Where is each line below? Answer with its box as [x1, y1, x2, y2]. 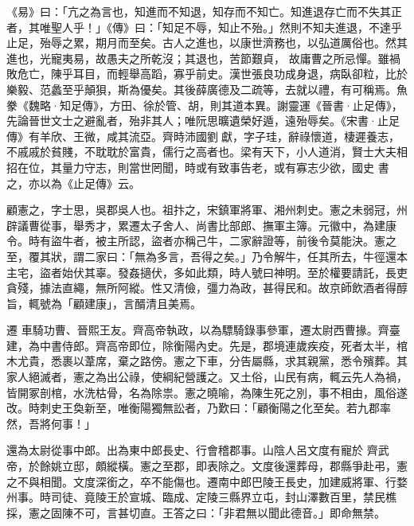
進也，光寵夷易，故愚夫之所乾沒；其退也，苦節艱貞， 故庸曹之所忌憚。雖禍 [6, 49, 400, 66]
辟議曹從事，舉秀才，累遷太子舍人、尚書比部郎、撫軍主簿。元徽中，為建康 [6, 216, 396, 233]
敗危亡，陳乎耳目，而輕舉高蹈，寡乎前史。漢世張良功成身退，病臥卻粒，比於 [6, 65, 408, 82]
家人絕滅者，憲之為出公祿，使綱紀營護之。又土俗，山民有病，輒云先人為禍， [6, 368, 408, 385]
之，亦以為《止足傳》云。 [6, 174, 140, 191]
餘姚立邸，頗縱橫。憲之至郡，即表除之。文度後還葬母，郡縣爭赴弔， [39, 458, 396, 474]
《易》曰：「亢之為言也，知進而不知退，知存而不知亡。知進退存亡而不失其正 [6, 3, 402, 19]
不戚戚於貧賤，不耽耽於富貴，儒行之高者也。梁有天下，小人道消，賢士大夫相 [6, 143, 408, 160]
